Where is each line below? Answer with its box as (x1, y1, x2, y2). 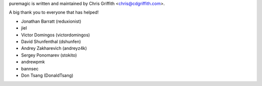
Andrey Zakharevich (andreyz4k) (21, 45, 87, 51)
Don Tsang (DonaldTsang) (21, 72, 74, 78)
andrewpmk (21, 59, 45, 65)
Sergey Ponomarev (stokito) (21, 52, 77, 58)
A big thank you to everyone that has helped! (9, 10, 99, 15)
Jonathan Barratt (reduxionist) (21, 18, 82, 24)
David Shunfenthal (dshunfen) (21, 39, 81, 44)
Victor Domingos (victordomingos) (21, 32, 90, 38)
